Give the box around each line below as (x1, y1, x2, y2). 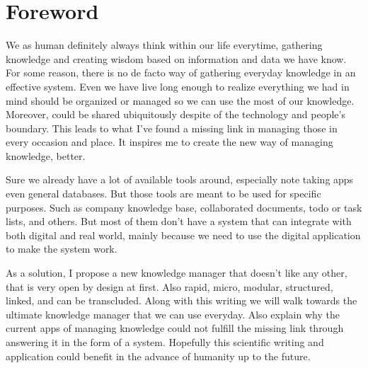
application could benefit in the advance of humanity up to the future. (6, 348, 311, 363)
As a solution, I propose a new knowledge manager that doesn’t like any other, (6, 265, 347, 280)
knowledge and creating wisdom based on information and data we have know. (6, 51, 347, 66)
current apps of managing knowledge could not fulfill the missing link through (6, 321, 344, 335)
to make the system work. (6, 241, 117, 256)
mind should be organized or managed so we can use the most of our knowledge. (6, 93, 355, 108)
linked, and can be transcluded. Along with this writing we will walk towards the (6, 293, 357, 308)
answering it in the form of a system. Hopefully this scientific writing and (6, 335, 324, 349)
